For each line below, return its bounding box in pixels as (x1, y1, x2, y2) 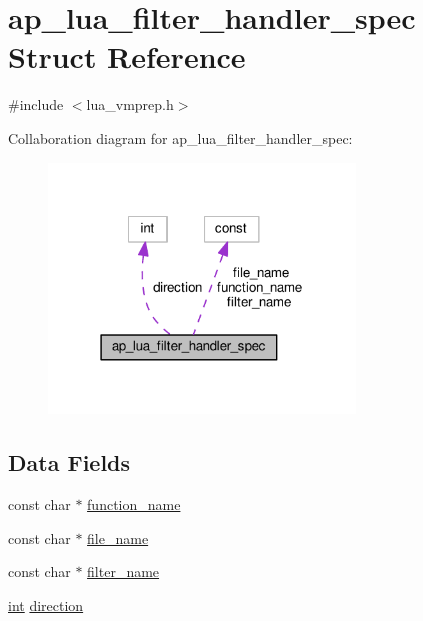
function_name (87, 494, 181, 515)
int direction (8, 594, 84, 615)
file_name (87, 527, 149, 548)
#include (8, 94, 64, 115)
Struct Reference (8, 36, 246, 77)
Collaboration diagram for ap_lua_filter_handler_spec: (8, 127, 353, 148)
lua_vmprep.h (86, 94, 174, 115)
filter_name (87, 561, 160, 582)
